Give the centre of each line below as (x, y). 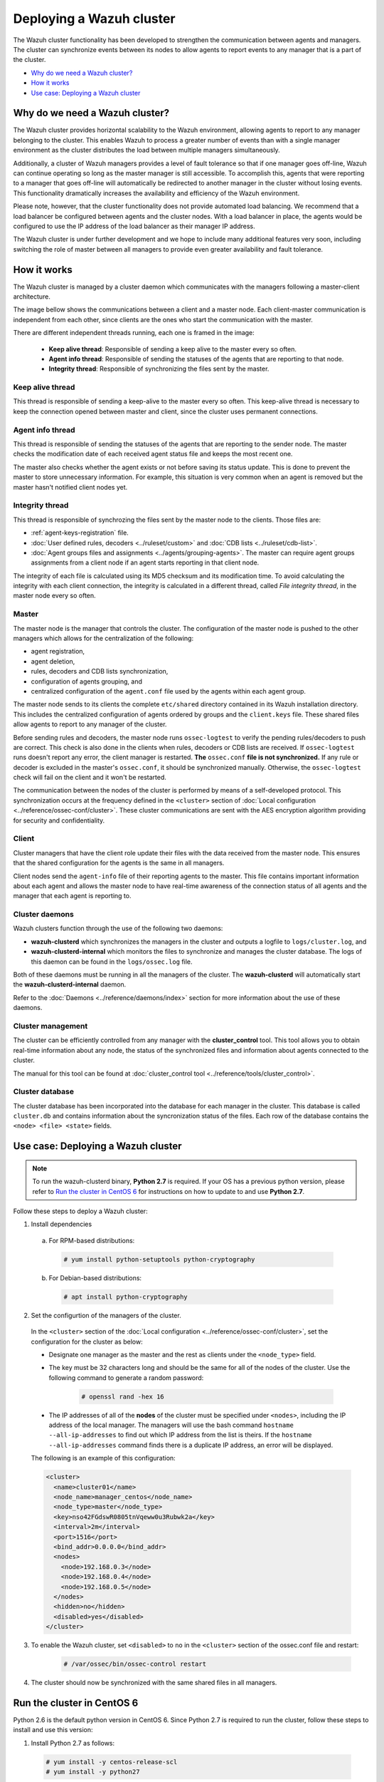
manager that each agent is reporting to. (72, 896)
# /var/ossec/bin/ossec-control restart (135, 1664)
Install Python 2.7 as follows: (73, 1743)
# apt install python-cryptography (126, 1297)
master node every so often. (54, 596)
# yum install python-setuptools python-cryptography (159, 1259)
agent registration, (58, 651)
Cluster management (50, 1026)
